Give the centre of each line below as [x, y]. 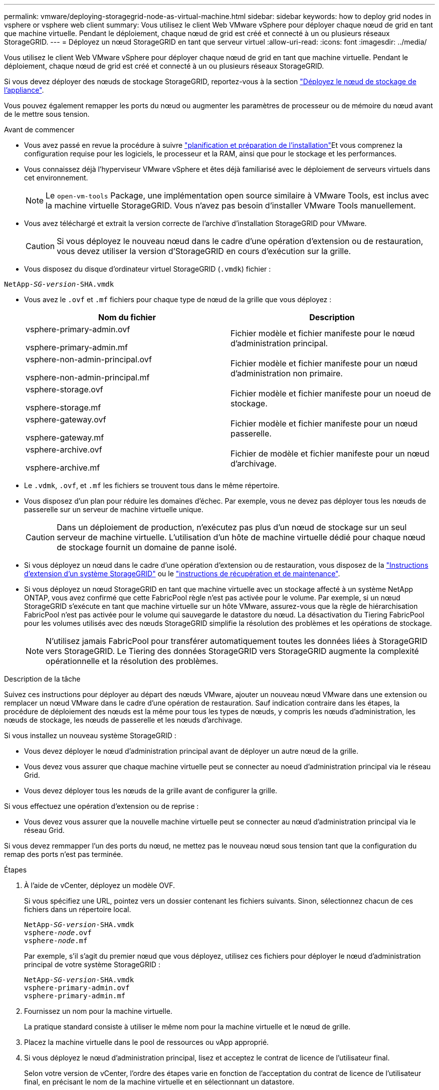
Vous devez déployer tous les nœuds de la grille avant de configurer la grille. [151, 791]
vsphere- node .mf [56, 941]
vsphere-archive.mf [63, 468]
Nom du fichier [127, 317]
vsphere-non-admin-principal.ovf [89, 359]
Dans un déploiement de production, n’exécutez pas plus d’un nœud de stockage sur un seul [232, 527]
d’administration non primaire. [287, 373]
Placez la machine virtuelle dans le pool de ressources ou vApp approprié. [147, 1042]
